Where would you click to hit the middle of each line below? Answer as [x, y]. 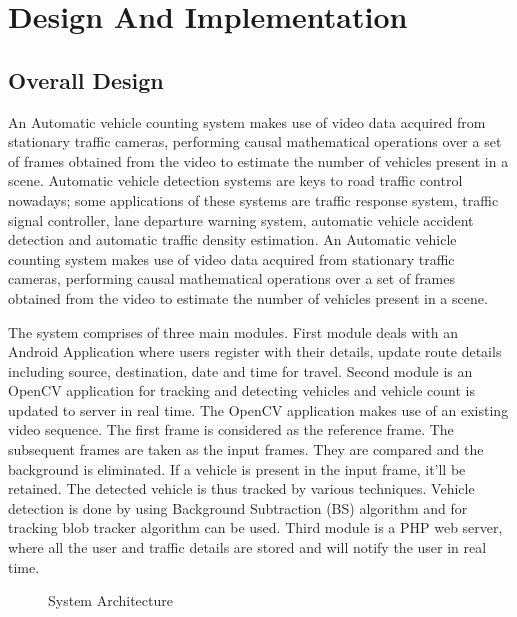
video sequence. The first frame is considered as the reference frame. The [231, 429]
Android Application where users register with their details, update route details [255, 351]
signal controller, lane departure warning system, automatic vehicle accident [241, 219]
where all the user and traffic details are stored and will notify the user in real [247, 547]
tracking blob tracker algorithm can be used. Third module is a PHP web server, [255, 527]
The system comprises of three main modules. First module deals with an [233, 331]
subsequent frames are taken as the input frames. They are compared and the [246, 449]
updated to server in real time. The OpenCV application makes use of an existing [258, 409]
